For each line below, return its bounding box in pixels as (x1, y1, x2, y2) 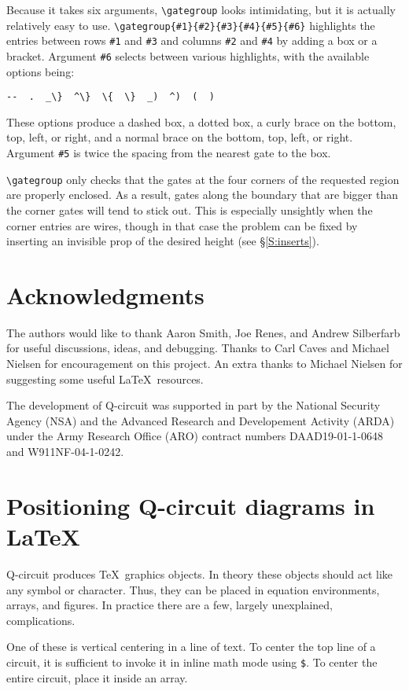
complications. (6, 612, 76, 628)
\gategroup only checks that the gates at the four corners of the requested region (6, 171, 400, 187)
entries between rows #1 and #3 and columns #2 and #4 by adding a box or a (6, 32, 378, 49)
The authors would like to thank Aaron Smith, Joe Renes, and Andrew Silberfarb (6, 324, 400, 340)
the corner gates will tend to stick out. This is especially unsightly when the (6, 201, 373, 218)
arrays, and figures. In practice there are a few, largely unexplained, (6, 597, 333, 613)
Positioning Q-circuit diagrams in (6, 489, 375, 521)
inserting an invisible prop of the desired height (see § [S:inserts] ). (6, 233, 319, 249)
